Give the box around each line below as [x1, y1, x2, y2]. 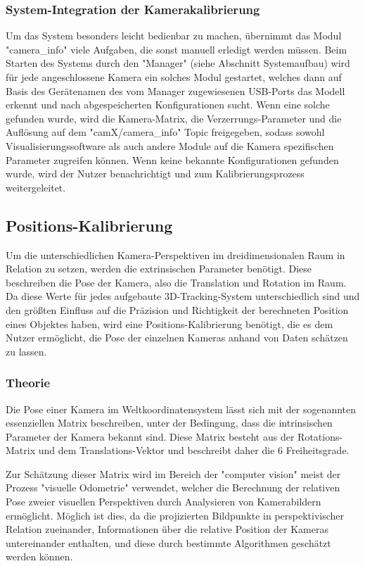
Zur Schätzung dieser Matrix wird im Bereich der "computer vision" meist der [6, 466, 341, 481]
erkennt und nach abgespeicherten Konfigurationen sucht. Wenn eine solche [6, 97, 330, 112]
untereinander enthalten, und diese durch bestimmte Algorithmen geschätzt [6, 535, 331, 550]
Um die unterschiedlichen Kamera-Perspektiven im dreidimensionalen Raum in [6, 247, 345, 262]
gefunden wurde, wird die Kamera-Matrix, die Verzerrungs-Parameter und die [6, 111, 342, 125]
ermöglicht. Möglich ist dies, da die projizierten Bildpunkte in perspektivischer [6, 508, 345, 522]
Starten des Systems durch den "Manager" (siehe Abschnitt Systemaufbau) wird [6, 56, 350, 70]
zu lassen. [6, 344, 47, 358]
